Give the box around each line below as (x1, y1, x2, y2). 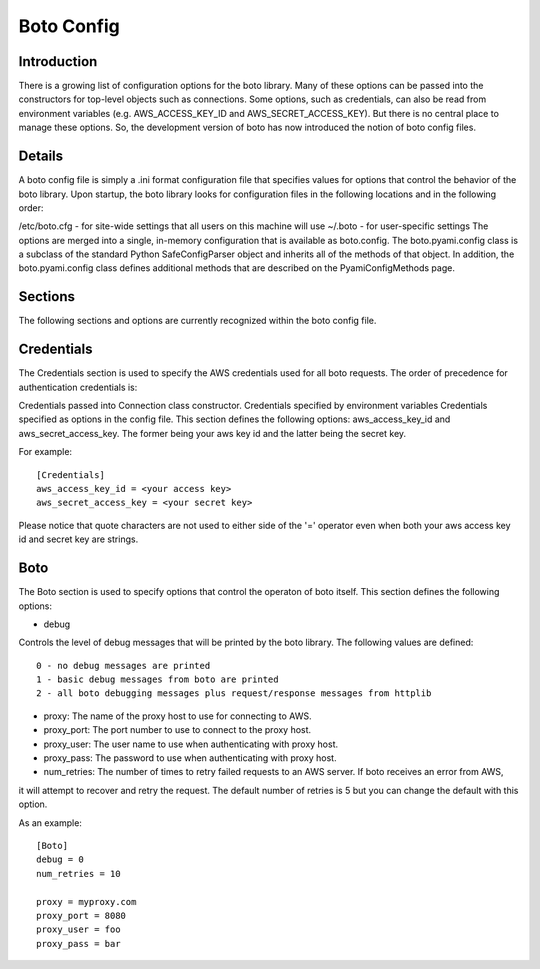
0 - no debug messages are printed (36, 660, 211, 671)
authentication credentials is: (18, 381, 138, 393)
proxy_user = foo (36, 924, 121, 935)
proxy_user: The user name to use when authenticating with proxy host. (43, 738, 339, 750)
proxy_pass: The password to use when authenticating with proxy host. (43, 752, 337, 764)
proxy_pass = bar (36, 938, 121, 949)
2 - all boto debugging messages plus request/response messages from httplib (36, 688, 432, 699)
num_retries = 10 (36, 868, 121, 879)
